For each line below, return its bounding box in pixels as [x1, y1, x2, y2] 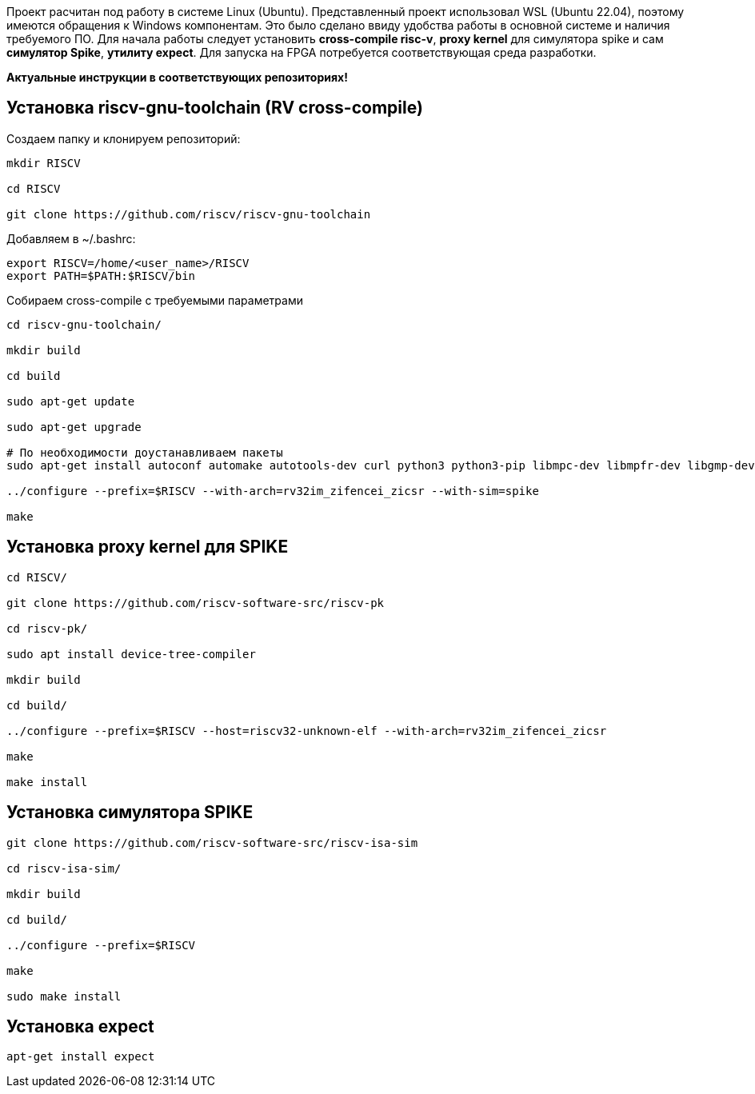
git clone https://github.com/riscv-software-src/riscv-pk [6, 596, 385, 609]
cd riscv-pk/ [6, 621, 88, 635]
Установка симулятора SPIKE [6, 802, 254, 823]
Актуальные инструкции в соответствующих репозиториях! [6, 70, 348, 84]
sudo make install [6, 989, 122, 1003]
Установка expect [6, 1016, 154, 1036]
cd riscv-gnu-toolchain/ [6, 317, 162, 331]
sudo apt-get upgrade [6, 420, 142, 433]
